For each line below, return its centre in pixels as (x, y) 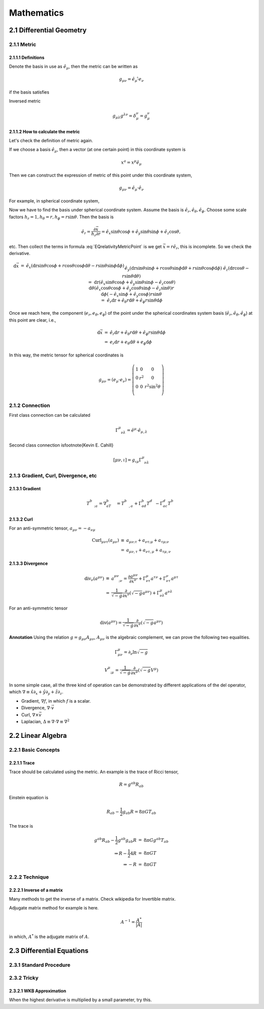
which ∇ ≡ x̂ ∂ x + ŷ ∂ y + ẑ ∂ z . (36, 693)
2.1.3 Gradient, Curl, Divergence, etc (53, 476)
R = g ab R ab (131, 785)
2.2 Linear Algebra (38, 735)
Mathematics (36, 13)
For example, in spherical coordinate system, (54, 201)
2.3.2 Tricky (24, 978)
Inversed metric (25, 101)
